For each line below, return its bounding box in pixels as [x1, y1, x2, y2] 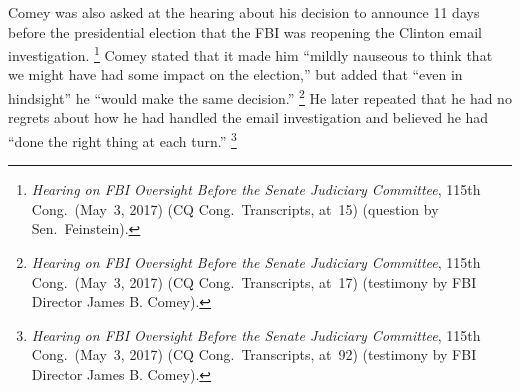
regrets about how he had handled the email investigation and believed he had [8, 107, 489, 128]
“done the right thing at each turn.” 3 [8, 127, 237, 151]
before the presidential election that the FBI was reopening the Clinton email [8, 21, 482, 42]
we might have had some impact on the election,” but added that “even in [8, 64, 463, 85]
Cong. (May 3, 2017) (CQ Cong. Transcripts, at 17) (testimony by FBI [31, 271, 477, 292]
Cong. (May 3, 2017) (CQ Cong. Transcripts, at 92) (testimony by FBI [31, 344, 477, 365]
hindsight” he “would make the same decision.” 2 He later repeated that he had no [8, 85, 512, 108]
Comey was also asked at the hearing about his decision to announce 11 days [8, 2, 480, 22]
